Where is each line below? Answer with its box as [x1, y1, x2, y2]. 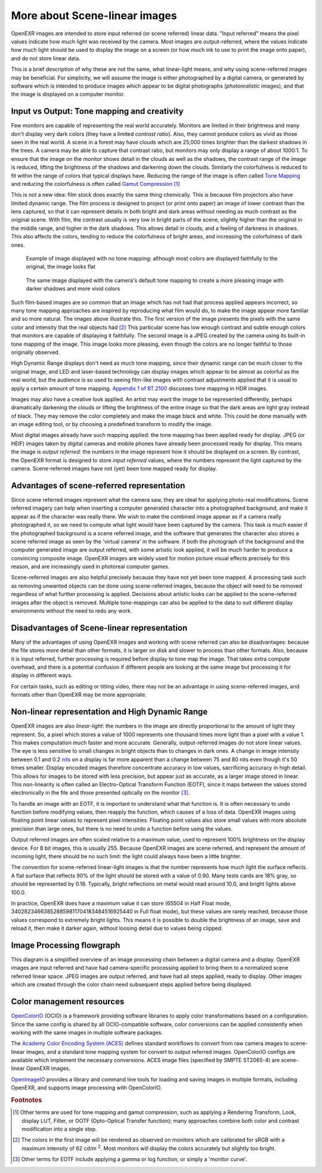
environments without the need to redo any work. [11, 607, 132, 615]
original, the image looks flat [26, 263, 96, 271]
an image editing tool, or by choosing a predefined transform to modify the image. [11, 421, 213, 428]
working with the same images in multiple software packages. [11, 1029, 163, 1036]
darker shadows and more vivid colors [26, 285, 120, 292]
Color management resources [11, 997, 125, 1007]
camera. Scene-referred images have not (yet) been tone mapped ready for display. [11, 465, 218, 472]
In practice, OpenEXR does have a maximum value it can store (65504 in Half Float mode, [11, 899, 231, 907]
